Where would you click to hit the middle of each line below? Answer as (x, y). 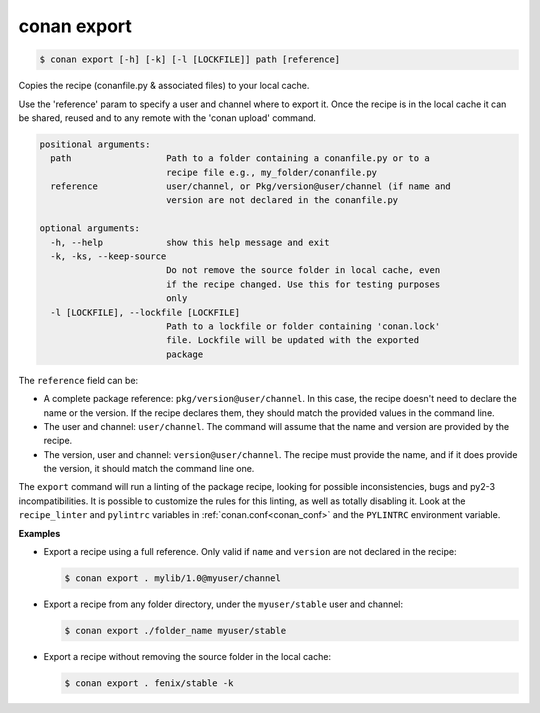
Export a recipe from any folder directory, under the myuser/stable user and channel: (223, 604)
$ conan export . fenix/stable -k (149, 683)
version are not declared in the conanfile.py (282, 200)
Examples (39, 533)
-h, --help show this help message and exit (190, 242)
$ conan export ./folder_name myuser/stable (175, 630)
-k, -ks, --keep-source (108, 256)
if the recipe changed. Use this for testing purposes (303, 284)
